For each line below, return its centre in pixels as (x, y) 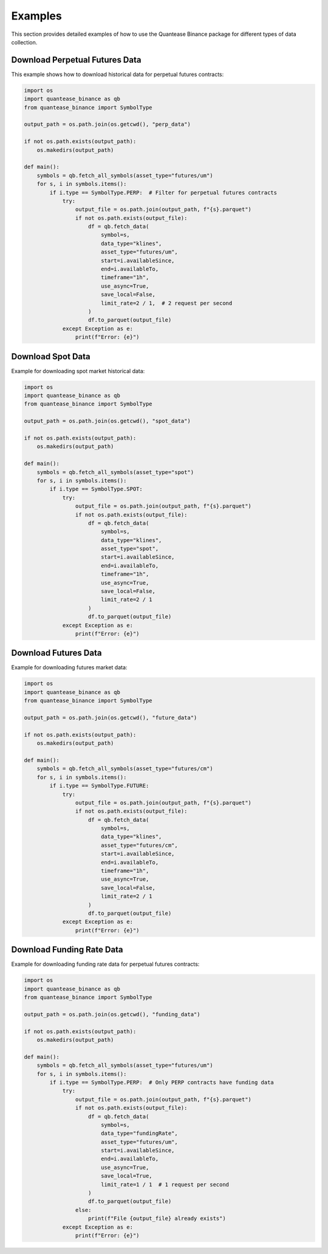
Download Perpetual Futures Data (76, 60)
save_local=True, (126, 1176)
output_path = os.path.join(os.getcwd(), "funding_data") (112, 1014)
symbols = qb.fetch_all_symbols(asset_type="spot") (115, 472)
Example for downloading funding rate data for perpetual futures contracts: (105, 964)
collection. (24, 42)
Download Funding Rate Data (67, 950)
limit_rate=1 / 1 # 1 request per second (165, 1184)
